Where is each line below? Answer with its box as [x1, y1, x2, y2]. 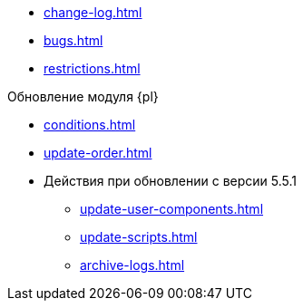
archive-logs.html [80, 257, 185, 273]
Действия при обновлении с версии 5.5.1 [44, 173, 298, 188]
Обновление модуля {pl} [7, 89, 159, 104]
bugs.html [44, 33, 103, 48]
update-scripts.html [80, 229, 198, 245]
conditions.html [44, 117, 136, 132]
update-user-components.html [80, 201, 264, 217]
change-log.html [44, 5, 142, 20]
